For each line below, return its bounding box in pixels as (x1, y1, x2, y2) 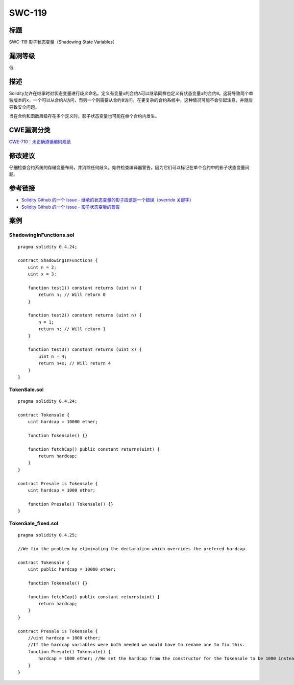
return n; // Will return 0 (38, 292, 106, 297)
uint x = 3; (27, 271, 57, 277)
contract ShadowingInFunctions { (18, 258, 98, 263)
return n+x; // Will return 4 (38, 361, 111, 366)
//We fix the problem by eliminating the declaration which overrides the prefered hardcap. (18, 546, 248, 551)
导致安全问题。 (9, 104, 39, 110)
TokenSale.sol (9, 386, 44, 393)
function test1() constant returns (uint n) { (27, 285, 142, 291)
